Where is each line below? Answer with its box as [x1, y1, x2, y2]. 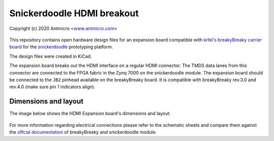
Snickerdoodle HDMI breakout [9, 8, 139, 19]
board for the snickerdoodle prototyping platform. [9, 44, 114, 50]
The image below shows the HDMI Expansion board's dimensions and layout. [9, 111, 171, 117]
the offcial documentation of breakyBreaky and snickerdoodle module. [9, 129, 157, 135]
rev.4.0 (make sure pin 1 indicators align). [9, 84, 96, 90]
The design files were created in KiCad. [9, 53, 92, 59]
